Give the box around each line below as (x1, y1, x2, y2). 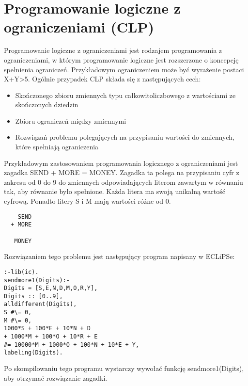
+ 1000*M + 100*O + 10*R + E (4, 333, 98, 340)
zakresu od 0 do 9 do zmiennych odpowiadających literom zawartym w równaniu (4, 177, 243, 187)
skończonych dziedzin (15, 99, 78, 110)
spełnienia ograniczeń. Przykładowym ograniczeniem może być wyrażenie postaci (4, 64, 244, 74)
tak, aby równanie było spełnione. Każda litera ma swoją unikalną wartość (4, 186, 225, 196)
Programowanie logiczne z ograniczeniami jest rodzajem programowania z (4, 45, 222, 55)
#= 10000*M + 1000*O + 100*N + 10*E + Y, (4, 341, 139, 348)
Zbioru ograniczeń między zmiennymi (15, 115, 126, 126)
